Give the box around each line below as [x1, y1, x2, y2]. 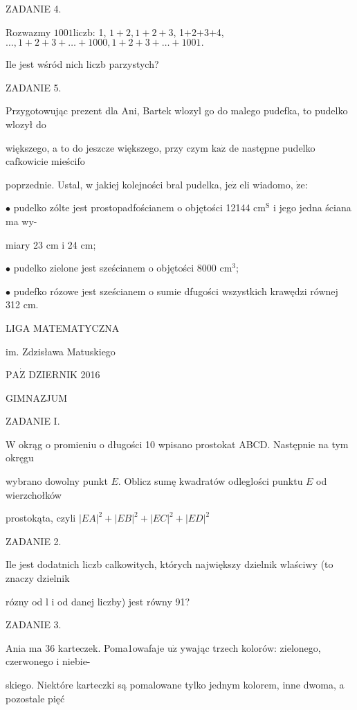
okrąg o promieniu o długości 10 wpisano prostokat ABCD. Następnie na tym [19, 436, 349, 451]
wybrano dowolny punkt [6, 474, 108, 488]
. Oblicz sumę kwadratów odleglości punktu [118, 474, 303, 488]
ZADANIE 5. [6, 80, 62, 94]
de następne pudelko [228, 140, 315, 154]
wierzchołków [6, 487, 62, 502]
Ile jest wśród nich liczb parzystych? [6, 57, 159, 71]
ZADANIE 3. [6, 617, 62, 632]
